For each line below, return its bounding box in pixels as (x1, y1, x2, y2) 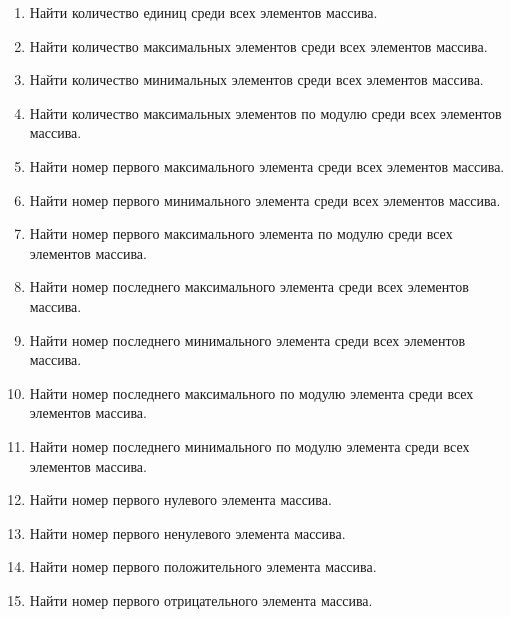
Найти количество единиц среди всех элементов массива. (29, 2, 378, 22)
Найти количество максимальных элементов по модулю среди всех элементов (29, 102, 502, 123)
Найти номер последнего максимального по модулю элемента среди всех (29, 382, 474, 403)
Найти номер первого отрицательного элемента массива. (29, 589, 373, 610)
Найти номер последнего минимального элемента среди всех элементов (29, 329, 466, 350)
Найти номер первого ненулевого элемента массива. (29, 522, 346, 543)
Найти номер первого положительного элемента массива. (29, 556, 377, 577)
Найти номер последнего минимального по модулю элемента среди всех (29, 435, 470, 456)
